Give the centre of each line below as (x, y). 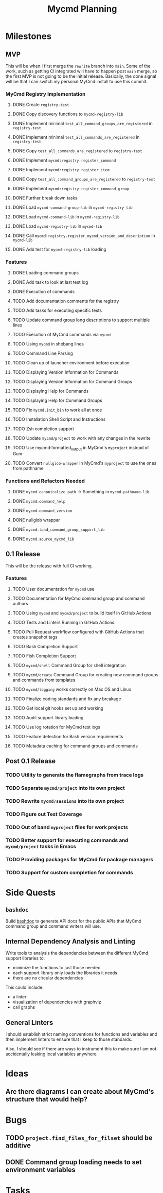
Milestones (28, 36)
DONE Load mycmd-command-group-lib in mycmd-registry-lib (72, 207)
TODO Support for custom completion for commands (69, 872)
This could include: (25, 987)
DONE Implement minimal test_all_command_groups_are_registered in (82, 124)
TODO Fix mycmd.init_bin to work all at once (57, 410)
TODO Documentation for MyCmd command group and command (79, 598)
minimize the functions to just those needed (57, 968)
